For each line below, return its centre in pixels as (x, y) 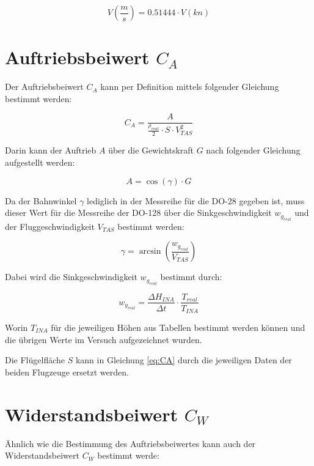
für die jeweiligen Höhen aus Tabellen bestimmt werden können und (178, 327)
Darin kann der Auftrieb (51, 150)
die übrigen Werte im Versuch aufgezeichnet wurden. (104, 339)
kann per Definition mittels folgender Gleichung (190, 87)
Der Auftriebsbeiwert (44, 87)
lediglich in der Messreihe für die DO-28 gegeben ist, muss (196, 200)
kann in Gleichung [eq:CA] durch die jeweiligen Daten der (184, 360)
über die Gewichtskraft (151, 150)
